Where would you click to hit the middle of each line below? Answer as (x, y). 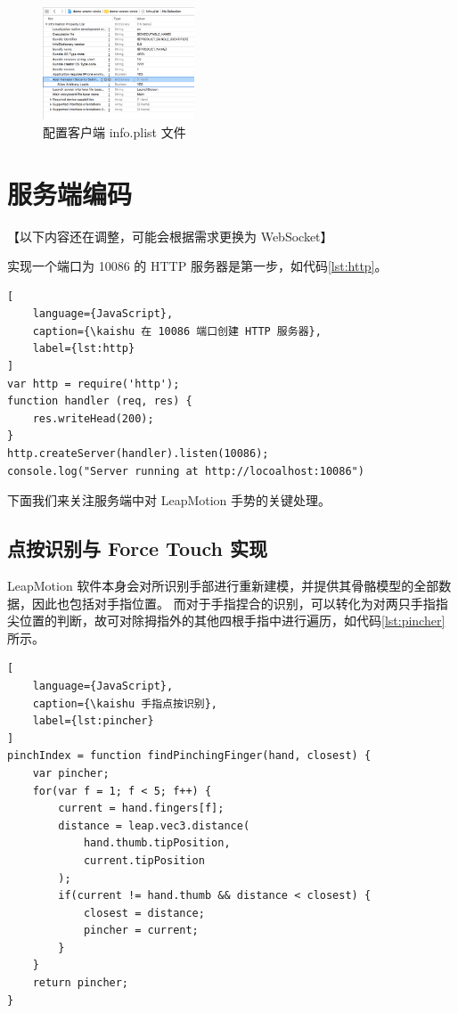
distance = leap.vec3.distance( (154, 825)
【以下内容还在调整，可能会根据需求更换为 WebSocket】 (170, 236)
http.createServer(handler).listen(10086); (138, 454)
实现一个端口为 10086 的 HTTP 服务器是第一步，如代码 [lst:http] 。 (197, 266)
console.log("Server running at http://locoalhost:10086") (186, 471)
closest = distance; (144, 913)
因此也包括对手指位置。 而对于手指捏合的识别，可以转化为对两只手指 (233, 603)
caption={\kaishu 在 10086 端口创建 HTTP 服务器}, (177, 331)
